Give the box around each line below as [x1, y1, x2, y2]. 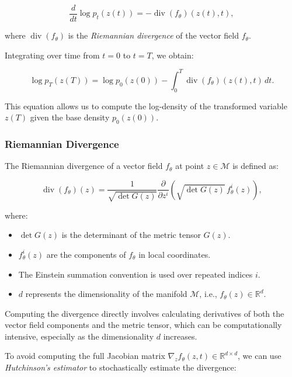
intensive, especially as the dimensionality [5, 330, 154, 342]
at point [175, 160, 204, 172]
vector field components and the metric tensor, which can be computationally [5, 319, 282, 331]
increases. [163, 330, 197, 342]
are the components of [46, 248, 126, 260]
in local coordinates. [138, 248, 211, 260]
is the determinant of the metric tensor [61, 229, 201, 241]
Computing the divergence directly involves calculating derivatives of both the [5, 307, 284, 319]
